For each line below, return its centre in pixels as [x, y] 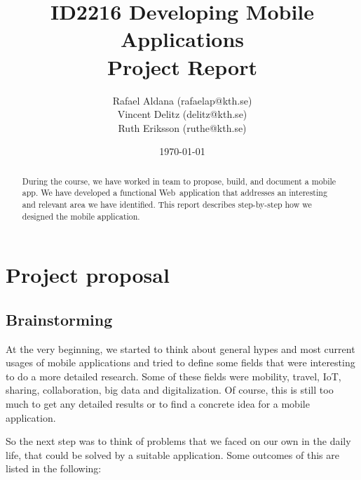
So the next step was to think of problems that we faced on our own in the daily [178, 441]
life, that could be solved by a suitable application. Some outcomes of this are [172, 454]
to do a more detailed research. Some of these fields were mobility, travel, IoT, [173, 376]
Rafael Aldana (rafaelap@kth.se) [182, 100]
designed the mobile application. [81, 216]
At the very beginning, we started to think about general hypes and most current [180, 348]
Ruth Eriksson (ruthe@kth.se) [182, 127]
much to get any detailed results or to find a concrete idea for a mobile [158, 404]
